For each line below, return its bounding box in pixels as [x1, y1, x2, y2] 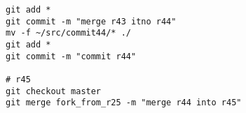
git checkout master [6, 86, 102, 96]
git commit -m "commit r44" [6, 51, 137, 61]
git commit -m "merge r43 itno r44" [6, 16, 177, 27]
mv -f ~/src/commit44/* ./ [6, 28, 131, 38]
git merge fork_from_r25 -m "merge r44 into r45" [6, 98, 242, 108]
